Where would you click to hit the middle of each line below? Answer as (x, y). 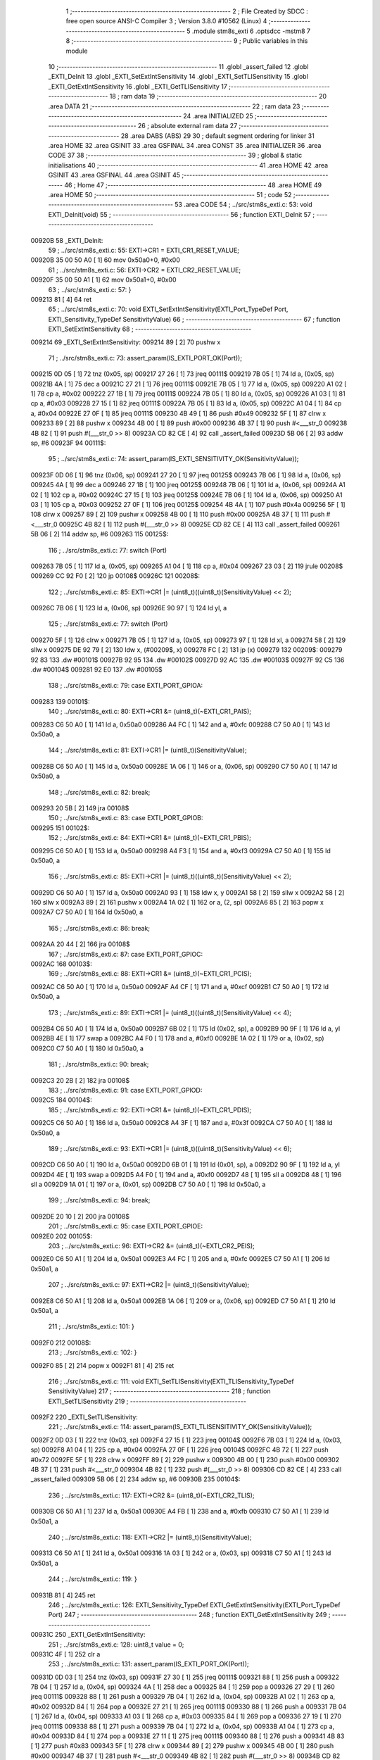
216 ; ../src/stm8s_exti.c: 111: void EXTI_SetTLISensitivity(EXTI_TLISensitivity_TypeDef (171, 1381)
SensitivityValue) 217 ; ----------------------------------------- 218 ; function (159, 1391)
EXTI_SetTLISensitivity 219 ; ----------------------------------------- (147, 1401)
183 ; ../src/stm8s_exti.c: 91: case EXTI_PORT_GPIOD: (125, 1090)
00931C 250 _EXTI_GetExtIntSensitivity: (88, 1635)
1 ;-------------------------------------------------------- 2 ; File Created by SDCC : (187, 11)
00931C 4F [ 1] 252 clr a (65, 1654)
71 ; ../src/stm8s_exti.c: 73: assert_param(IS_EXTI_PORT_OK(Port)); (145, 358)
